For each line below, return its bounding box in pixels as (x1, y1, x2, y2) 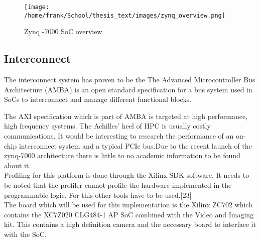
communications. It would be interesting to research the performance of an (4, 131, 234, 141)
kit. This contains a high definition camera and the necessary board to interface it (4, 219, 256, 229)
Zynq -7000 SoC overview (24, 26, 102, 37)
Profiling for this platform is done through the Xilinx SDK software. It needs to (4, 170, 249, 180)
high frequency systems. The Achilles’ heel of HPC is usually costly (4, 120, 211, 131)
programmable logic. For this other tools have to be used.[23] (4, 189, 192, 200)
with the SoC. (4, 229, 47, 239)
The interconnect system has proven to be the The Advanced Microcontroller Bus (4, 74, 255, 85)
